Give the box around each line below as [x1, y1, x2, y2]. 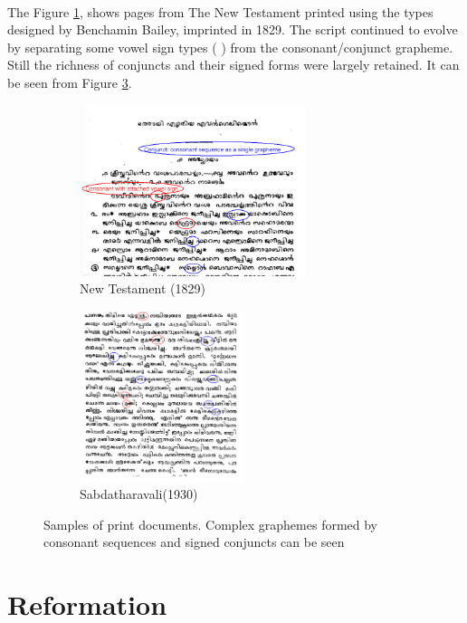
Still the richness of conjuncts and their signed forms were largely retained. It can [7, 55, 460, 74]
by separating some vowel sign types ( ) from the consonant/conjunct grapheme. [7, 37, 453, 56]
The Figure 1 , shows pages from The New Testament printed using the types [7, 2, 434, 21]
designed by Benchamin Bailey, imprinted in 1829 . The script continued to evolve [7, 20, 458, 39]
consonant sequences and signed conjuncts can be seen [43, 532, 345, 551]
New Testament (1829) [80, 279, 205, 298]
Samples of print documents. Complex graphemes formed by [43, 514, 378, 533]
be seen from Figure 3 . [7, 72, 132, 91]
